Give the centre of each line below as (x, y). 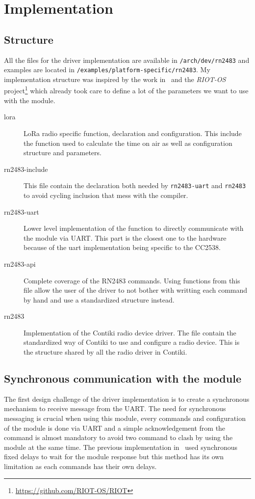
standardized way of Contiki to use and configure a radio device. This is (132, 342)
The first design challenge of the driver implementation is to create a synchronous (127, 399)
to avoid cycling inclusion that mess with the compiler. (106, 195)
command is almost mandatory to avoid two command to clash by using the (118, 437)
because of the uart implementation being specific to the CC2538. (122, 247)
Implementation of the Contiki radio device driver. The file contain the (130, 332)
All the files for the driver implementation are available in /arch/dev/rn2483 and (127, 60)
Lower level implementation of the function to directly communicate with (134, 228)
